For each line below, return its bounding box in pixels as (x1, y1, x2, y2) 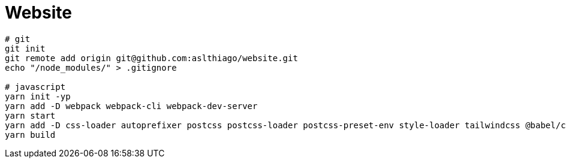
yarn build (5, 129, 56, 140)
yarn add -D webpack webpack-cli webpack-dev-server (5, 101, 258, 111)
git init (5, 43, 46, 53)
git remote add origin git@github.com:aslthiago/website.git (5, 53, 298, 63)
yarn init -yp (5, 91, 71, 101)
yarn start (5, 110, 56, 120)
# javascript (5, 81, 66, 92)
